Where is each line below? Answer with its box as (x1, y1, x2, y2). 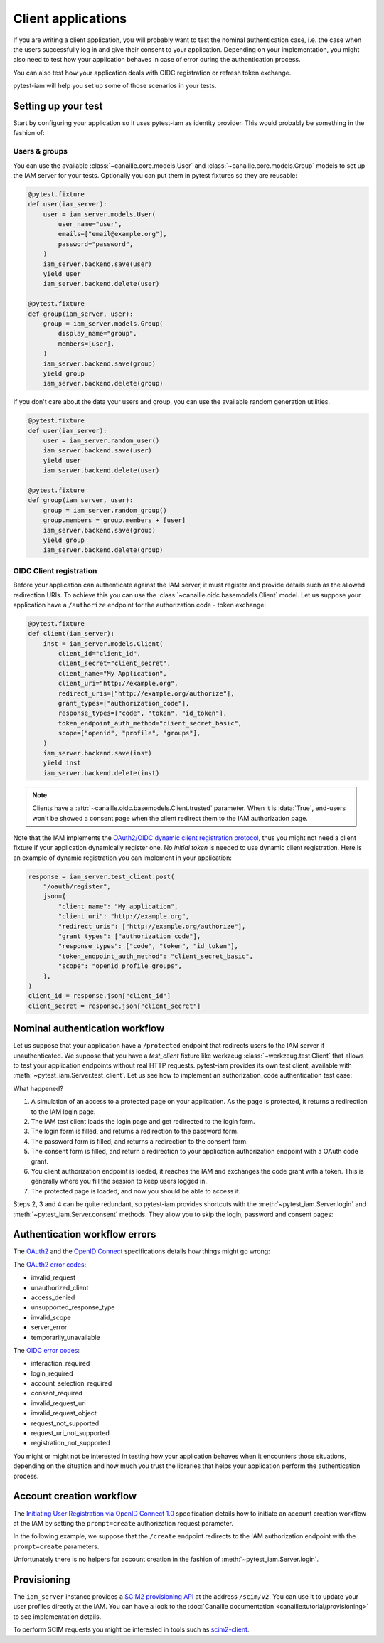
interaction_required (31, 1359, 90, 1368)
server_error (31, 1323, 68, 1331)
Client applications (13, 11, 127, 26)
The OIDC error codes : (13, 1346, 80, 1354)
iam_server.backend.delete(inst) (43, 769, 160, 777)
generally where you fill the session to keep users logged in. (31, 1177, 208, 1186)
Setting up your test (13, 100, 103, 112)
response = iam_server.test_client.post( (28, 872, 175, 881)
